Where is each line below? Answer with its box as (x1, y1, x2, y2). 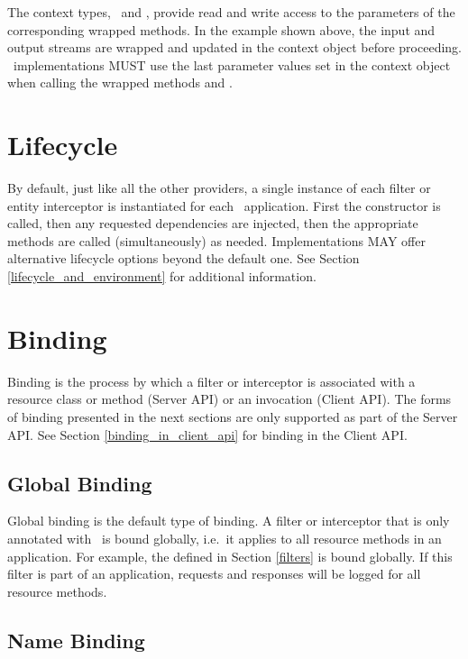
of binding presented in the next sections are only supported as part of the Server (7, 407, 458, 426)
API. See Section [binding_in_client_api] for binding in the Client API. (7, 425, 408, 444)
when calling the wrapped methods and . (7, 73, 233, 92)
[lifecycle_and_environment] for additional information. (7, 267, 317, 286)
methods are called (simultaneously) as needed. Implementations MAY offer (7, 231, 426, 250)
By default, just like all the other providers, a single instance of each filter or (7, 178, 431, 197)
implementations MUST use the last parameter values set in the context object (13, 55, 451, 74)
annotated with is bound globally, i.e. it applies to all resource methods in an (7, 528, 442, 547)
